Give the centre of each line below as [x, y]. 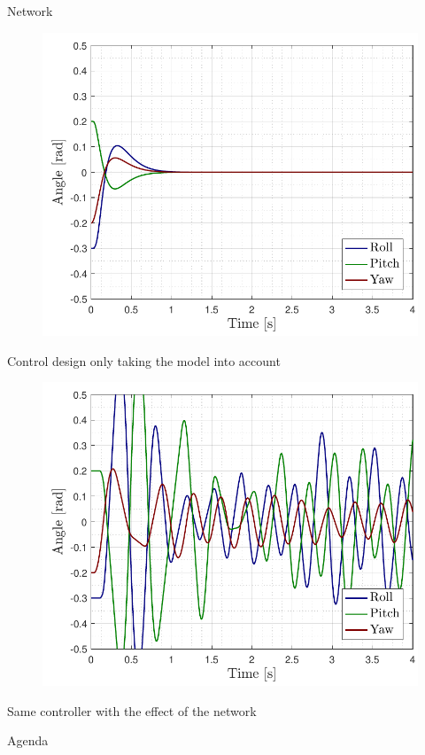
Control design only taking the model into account [144, 360]
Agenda [28, 740]
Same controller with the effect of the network [132, 710]
